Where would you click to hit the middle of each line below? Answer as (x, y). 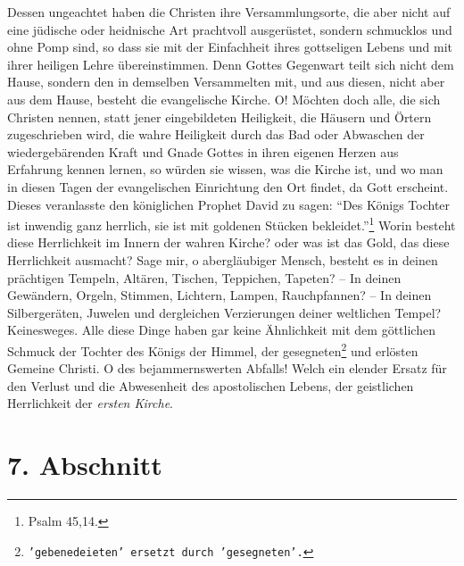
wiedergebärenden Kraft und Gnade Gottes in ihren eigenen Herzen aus (203, 151)
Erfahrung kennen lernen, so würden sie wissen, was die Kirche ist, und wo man (225, 169)
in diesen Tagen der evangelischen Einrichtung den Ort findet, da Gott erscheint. (228, 186)
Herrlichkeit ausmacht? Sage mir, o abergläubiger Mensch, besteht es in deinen (223, 259)
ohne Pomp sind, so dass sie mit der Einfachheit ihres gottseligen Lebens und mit (230, 47)
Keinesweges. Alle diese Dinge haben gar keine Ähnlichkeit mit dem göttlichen (221, 330)
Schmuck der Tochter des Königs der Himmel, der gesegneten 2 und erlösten (213, 349)
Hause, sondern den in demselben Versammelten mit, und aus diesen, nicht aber (226, 82)
